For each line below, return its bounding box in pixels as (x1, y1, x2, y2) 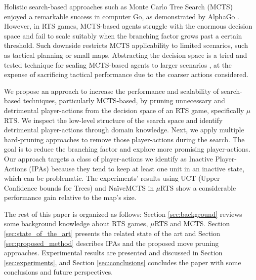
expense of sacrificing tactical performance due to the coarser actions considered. (4, 69, 249, 80)
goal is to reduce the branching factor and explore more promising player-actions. (4, 144, 251, 154)
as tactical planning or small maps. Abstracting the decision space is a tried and (4, 49, 247, 60)
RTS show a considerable (160, 182, 236, 193)
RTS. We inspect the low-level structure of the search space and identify (4, 115, 223, 125)
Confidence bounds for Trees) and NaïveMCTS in (4, 182, 154, 193)
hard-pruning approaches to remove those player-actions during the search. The (4, 134, 245, 144)
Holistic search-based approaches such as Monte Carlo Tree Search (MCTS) (4, 1, 233, 11)
